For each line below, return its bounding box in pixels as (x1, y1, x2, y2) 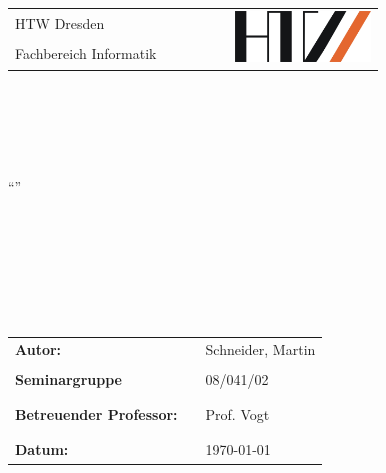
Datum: (15, 439, 69, 460)
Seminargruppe (15, 368, 122, 389)
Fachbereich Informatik (15, 43, 157, 64)
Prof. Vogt (205, 404, 270, 425)
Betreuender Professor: (15, 404, 178, 425)
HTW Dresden (15, 12, 105, 33)
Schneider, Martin (205, 338, 316, 359)
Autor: (15, 338, 62, 359)
